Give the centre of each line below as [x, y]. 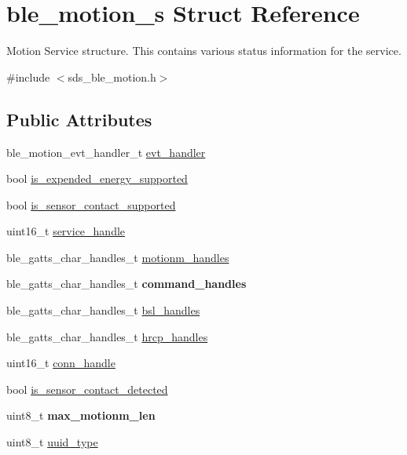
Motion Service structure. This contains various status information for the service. [204, 51]
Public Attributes [79, 119]
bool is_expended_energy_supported [97, 178]
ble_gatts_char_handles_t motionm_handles [118, 257]
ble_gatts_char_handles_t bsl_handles [103, 310]
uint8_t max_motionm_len [81, 415]
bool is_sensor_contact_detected [87, 389]
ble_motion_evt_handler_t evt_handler [106, 152]
